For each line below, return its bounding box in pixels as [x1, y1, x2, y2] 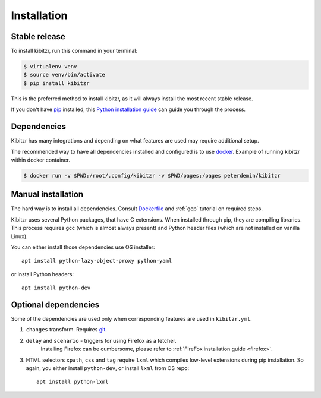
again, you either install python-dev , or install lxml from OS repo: [26, 364, 190, 371]
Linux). [11, 232, 28, 240]
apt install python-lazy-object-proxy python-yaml [21, 257, 172, 264]
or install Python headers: [11, 270, 74, 277]
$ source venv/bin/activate [23, 71, 105, 78]
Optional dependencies [11, 299, 100, 309]
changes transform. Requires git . [26, 326, 107, 333]
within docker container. [11, 156, 71, 163]
